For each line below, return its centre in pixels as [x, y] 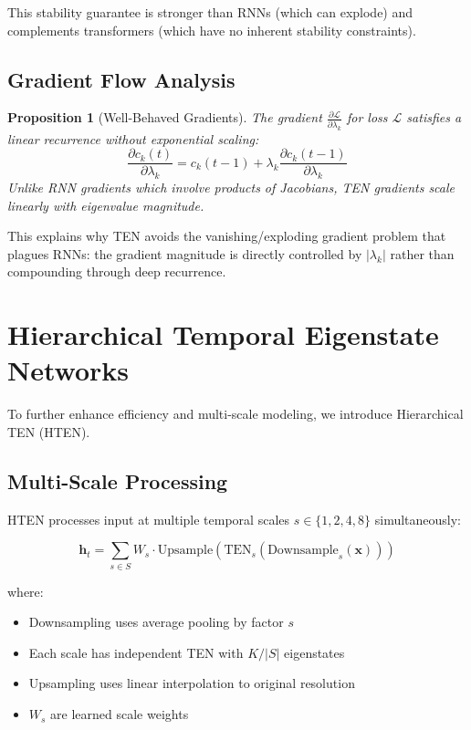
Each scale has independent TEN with [136, 652]
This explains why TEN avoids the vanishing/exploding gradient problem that [227, 236]
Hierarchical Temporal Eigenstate [223, 334]
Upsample [185, 551]
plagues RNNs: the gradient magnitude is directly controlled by [185, 253]
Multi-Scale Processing [118, 480]
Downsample [303, 551]
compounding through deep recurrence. [117, 271]
